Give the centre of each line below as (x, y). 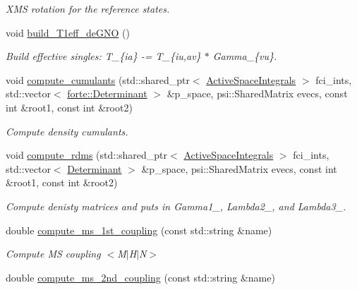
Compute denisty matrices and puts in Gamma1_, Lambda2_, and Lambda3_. (176, 206)
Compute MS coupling (53, 254)
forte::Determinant (107, 93)
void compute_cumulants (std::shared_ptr (98, 79)
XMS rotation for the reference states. (88, 8)
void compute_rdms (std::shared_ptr (87, 155)
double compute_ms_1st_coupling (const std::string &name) (139, 230)
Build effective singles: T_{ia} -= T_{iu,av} (103, 56)
